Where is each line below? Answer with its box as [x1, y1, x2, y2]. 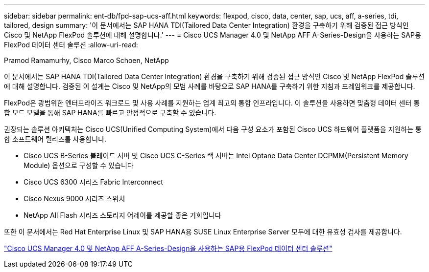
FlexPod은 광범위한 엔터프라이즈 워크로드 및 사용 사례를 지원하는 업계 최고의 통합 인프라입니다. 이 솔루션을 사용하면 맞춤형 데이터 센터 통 [4, 99, 420, 107]
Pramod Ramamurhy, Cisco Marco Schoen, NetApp [4, 56, 169, 64]
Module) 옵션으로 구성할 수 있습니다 [24, 161, 134, 169]
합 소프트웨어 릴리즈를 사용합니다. [4, 135, 107, 143]
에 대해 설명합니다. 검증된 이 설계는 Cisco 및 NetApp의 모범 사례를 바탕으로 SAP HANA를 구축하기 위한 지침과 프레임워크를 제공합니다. [4, 82, 415, 90]
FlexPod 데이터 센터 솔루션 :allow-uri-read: [4, 41, 138, 49]
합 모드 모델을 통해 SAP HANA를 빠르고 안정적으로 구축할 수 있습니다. [4, 108, 216, 117]
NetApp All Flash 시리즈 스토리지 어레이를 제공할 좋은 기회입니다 [24, 211, 221, 219]
